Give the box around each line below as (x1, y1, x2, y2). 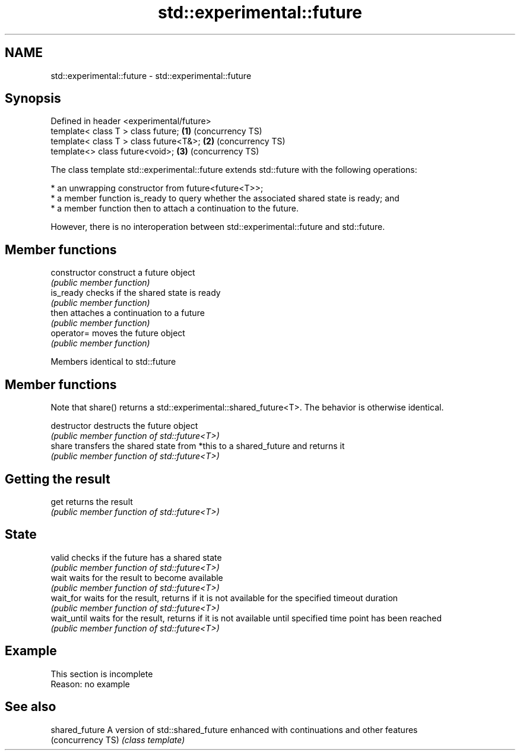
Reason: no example (50, 678, 130, 689)
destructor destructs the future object (50, 421, 198, 431)
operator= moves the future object (50, 328, 185, 339)
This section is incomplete (50, 668, 153, 679)
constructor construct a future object (50, 267, 195, 278)
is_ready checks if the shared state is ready (50, 288, 221, 298)
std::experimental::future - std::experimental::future (50, 70, 252, 81)
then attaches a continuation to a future (50, 308, 205, 318)
